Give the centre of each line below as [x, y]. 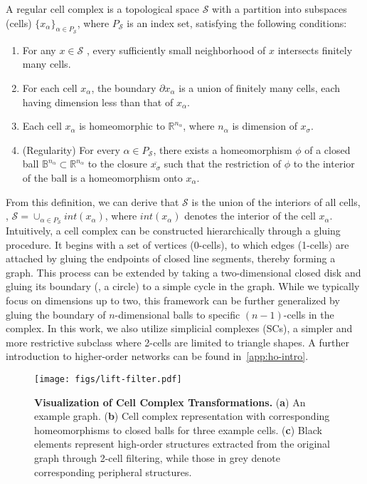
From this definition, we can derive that [92, 201]
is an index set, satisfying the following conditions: [237, 22]
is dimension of [265, 126]
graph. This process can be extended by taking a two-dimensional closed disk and [183, 272]
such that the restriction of [223, 164]
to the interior [324, 164]
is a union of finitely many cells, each [260, 87]
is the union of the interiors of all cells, [276, 201]
